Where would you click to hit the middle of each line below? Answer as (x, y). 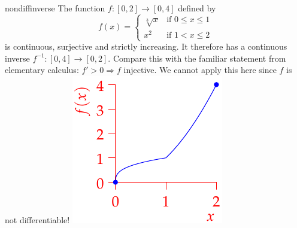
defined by (197, 8)
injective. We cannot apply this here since (200, 70)
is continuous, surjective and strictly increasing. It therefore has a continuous (146, 46)
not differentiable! (37, 219)
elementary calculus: (42, 70)
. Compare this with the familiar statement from (197, 58)
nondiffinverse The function (55, 8)
